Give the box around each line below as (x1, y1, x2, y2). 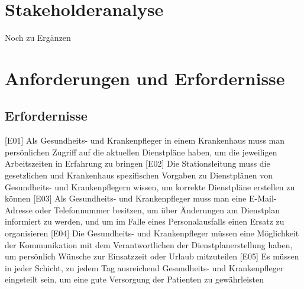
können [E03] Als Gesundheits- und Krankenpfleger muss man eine (5, 192, 247, 204)
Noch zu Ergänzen (5, 31, 71, 44)
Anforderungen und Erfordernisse (5, 66, 285, 90)
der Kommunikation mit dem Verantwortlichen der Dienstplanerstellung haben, (5, 238, 293, 251)
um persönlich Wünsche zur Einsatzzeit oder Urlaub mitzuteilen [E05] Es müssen (5, 250, 299, 262)
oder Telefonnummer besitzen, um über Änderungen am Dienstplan (35, 203, 280, 216)
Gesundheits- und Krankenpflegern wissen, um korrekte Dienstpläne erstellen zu (5, 180, 295, 193)
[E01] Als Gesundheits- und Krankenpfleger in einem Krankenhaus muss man (5, 134, 285, 147)
